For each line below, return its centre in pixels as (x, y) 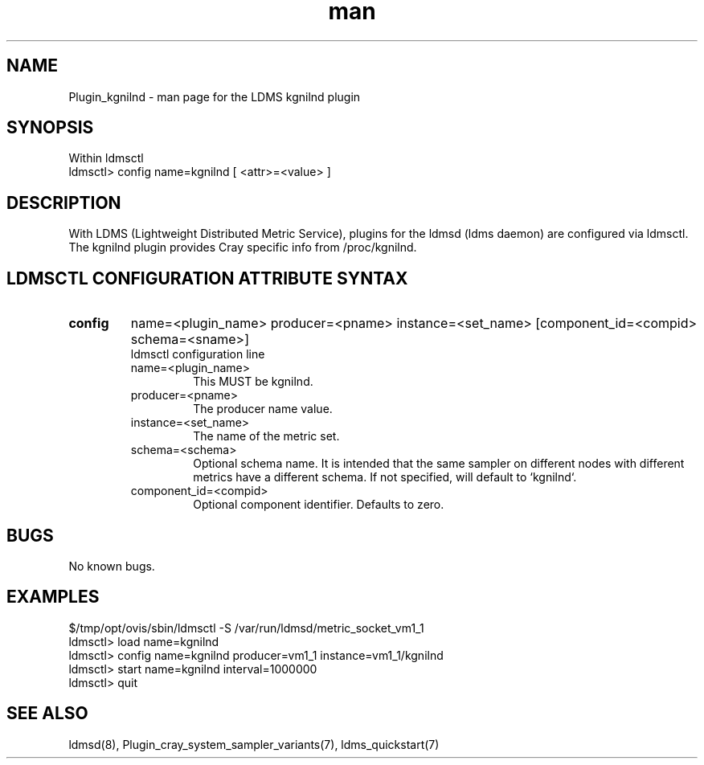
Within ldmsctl (106, 158)
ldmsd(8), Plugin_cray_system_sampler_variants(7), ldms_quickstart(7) (254, 744)
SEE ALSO (47, 714)
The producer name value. (263, 409)
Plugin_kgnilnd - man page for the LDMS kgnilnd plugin (215, 96)
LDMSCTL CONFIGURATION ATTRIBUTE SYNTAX (207, 278)
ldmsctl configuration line (198, 354)
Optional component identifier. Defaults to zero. (319, 505)
